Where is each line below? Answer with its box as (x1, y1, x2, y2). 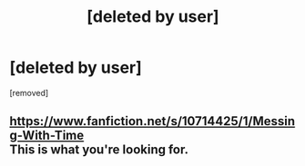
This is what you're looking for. (9, 142, 189, 158)
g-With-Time (9, 128, 85, 143)
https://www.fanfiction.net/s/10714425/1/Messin (9, 113, 296, 129)
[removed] (9, 87, 49, 98)
